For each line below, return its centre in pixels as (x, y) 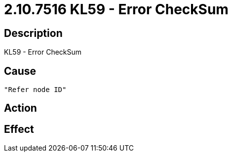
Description (33, 33)
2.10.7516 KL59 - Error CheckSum (116, 9)
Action (20, 108)
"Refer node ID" (35, 90)
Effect (19, 129)
